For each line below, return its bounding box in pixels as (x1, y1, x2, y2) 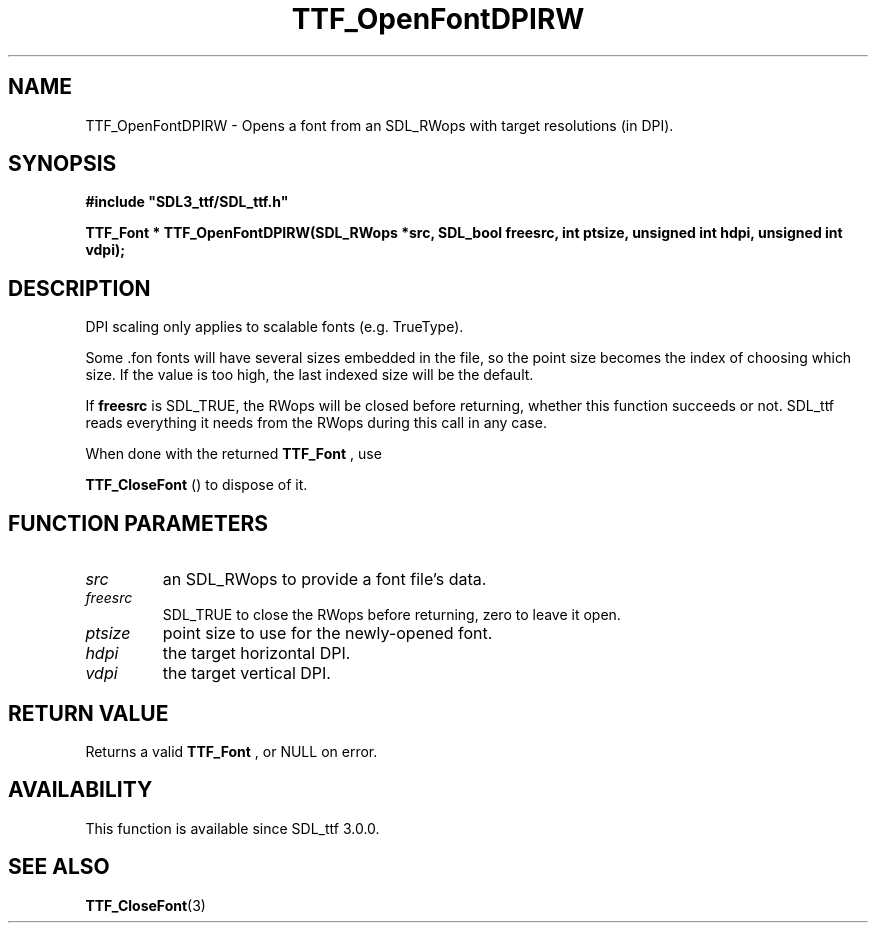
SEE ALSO (8, 854, 110, 880)
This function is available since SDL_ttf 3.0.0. (85, 819, 380, 837)
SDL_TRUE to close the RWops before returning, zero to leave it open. (162, 606, 621, 624)
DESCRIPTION (8, 275, 151, 301)
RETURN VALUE (8, 700, 169, 726)
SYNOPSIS (8, 151, 117, 177)
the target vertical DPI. (162, 663, 331, 684)
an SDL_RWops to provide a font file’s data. (162, 569, 487, 590)
